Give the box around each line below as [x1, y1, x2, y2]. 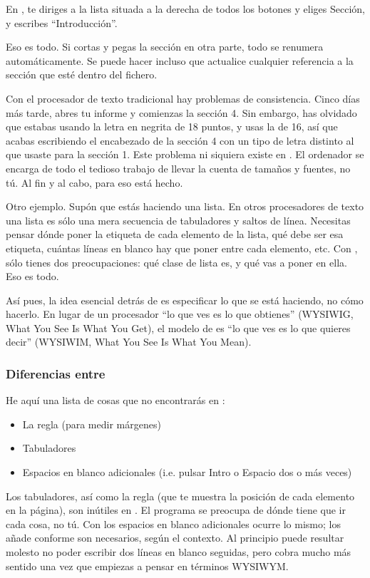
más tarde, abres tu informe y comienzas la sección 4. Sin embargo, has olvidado [6, 105, 357, 120]
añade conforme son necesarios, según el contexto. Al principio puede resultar [6, 530, 344, 545]
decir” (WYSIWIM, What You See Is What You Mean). [6, 334, 252, 349]
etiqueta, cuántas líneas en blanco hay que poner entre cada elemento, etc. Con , [6, 240, 358, 255]
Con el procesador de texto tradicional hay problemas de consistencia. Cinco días [6, 91, 360, 105]
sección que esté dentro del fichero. [6, 67, 158, 82]
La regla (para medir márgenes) [22, 416, 161, 431]
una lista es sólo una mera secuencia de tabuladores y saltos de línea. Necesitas [6, 212, 351, 227]
